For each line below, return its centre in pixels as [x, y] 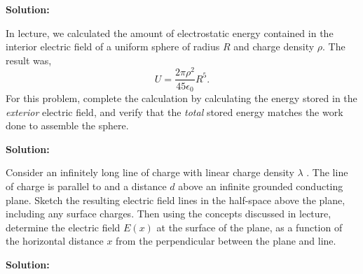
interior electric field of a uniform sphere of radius [113, 46]
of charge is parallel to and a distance [86, 186]
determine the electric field [63, 227]
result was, [29, 60]
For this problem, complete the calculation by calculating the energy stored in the [181, 98]
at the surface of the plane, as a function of [249, 227]
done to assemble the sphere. [67, 125]
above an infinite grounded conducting [261, 186]
